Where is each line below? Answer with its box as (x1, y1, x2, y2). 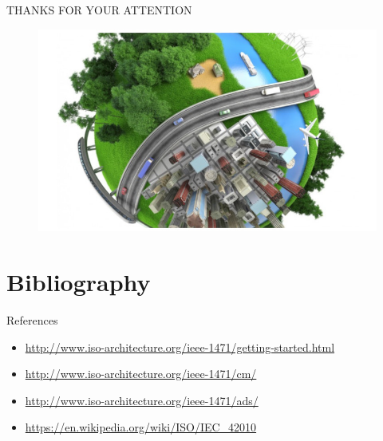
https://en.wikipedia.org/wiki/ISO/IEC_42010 (25, 419, 257, 435)
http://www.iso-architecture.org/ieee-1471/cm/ (25, 365, 257, 382)
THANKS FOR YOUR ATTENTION (6, 2, 192, 18)
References (6, 312, 58, 329)
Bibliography (6, 266, 151, 298)
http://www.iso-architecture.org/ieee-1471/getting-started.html (25, 338, 335, 355)
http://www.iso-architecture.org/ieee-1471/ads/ (25, 392, 259, 408)
